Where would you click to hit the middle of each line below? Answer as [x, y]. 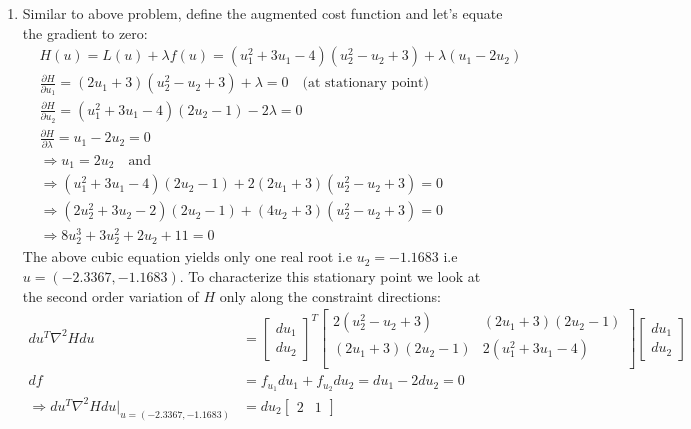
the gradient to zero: [85, 32]
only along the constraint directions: [330, 295]
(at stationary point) [365, 83]
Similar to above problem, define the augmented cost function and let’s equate [262, 13]
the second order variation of [110, 295]
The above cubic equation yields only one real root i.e [187, 256]
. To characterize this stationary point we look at [330, 275]
